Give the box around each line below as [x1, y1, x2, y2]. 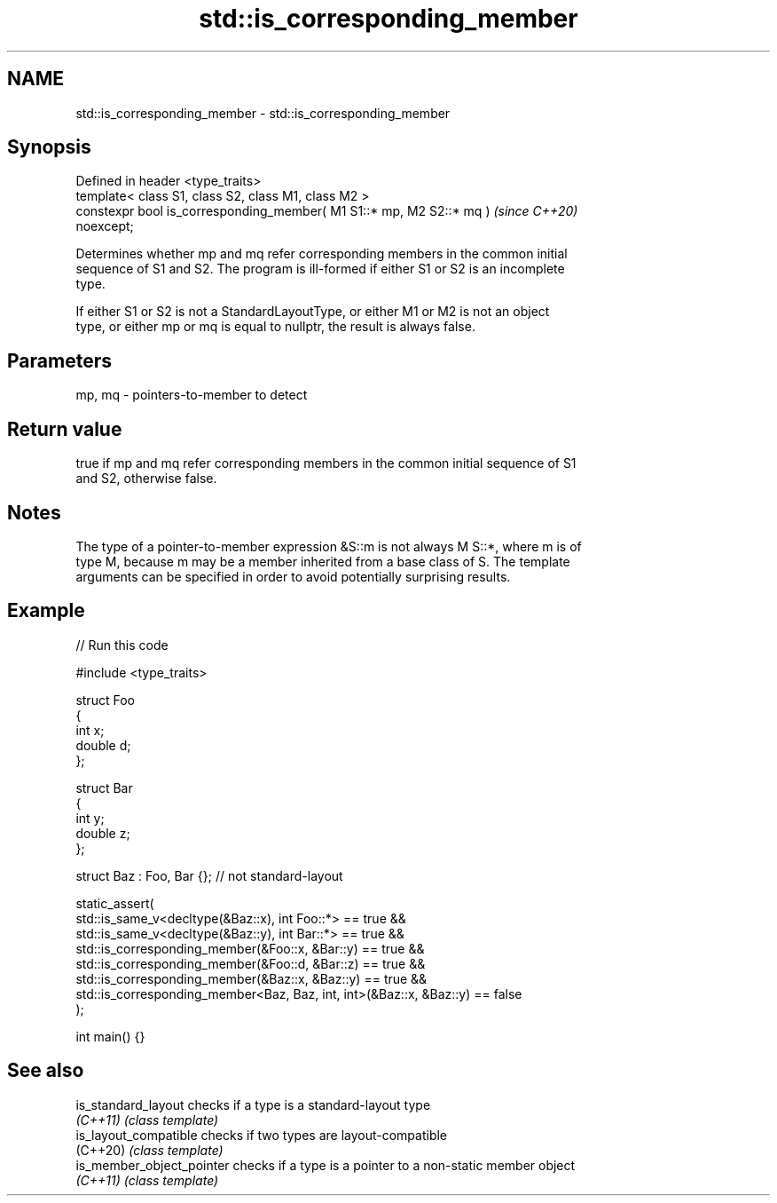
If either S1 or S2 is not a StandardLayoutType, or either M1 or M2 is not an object [75, 304, 550, 320]
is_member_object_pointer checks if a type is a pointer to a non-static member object [75, 1157, 576, 1173]
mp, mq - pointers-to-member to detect [75, 387, 308, 403]
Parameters [7, 349, 112, 372]
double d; [75, 737, 131, 753]
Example [7, 599, 85, 622]
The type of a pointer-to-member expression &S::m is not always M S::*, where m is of [75, 538, 582, 554]
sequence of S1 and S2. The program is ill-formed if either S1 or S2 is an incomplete [75, 261, 565, 277]
